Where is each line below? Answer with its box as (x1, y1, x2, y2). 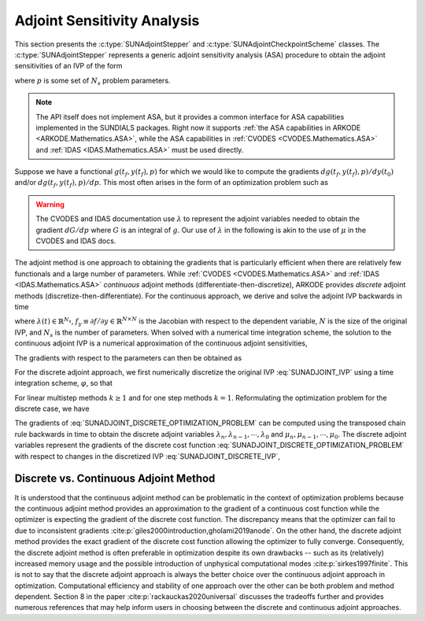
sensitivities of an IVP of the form (14, 61, 123, 71)
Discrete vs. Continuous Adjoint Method (14, 472, 216, 486)
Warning (35, 199, 65, 209)
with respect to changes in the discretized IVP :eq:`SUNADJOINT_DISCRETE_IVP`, (14, 451, 281, 460)
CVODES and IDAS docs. (35, 236, 116, 246)
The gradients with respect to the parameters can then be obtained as (14, 353, 242, 362)
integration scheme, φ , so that (14, 379, 113, 388)
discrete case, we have (14, 404, 90, 413)
